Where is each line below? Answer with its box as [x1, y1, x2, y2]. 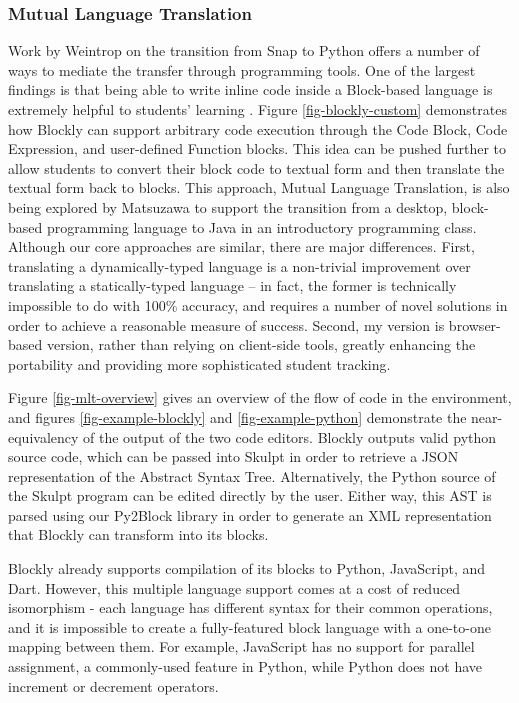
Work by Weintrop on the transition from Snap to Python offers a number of [8, 40, 480, 61]
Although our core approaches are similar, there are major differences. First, [8, 236, 475, 257]
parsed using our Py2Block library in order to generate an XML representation [8, 504, 492, 525]
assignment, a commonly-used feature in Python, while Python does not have [8, 656, 483, 677]
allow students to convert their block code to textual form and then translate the [8, 157, 505, 178]
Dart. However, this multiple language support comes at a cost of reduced [8, 577, 461, 598]
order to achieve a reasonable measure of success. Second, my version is [8, 314, 445, 335]
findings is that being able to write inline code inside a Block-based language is [8, 79, 493, 100]
